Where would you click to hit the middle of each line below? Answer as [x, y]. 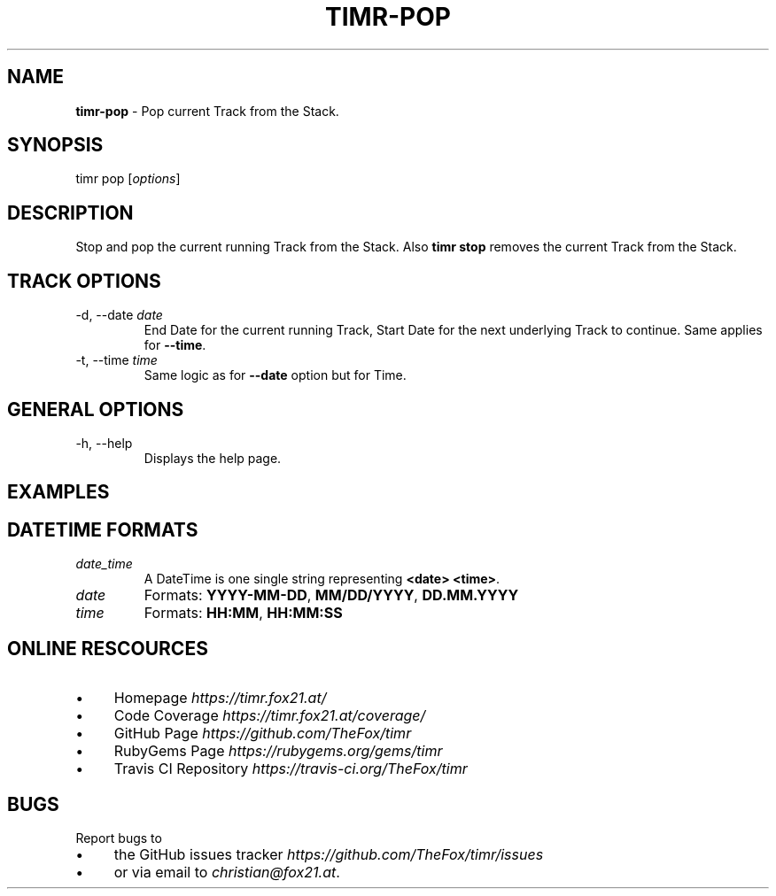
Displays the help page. [213, 458]
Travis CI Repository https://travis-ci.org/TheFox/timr [291, 769]
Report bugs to [119, 838]
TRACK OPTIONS [84, 281]
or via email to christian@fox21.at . [227, 872]
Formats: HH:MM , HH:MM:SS [243, 613]
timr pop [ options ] [128, 179]
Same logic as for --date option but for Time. [275, 375]
